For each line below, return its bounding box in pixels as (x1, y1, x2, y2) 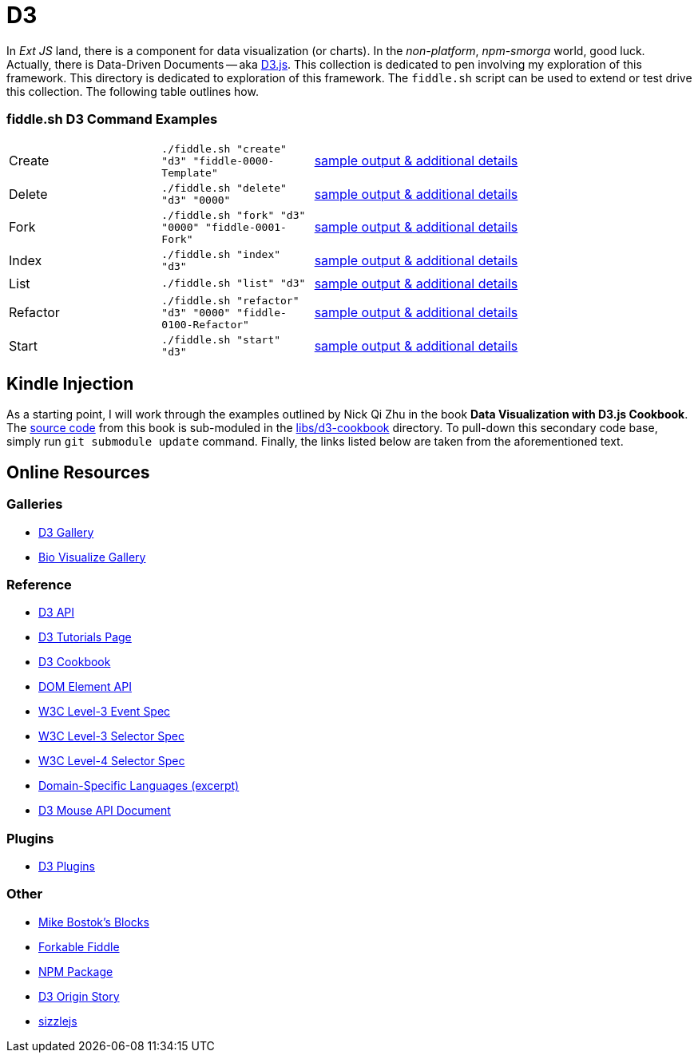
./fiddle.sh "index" (161, 248, 281, 260)
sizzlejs (38, 1013, 77, 1028)
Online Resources (6, 462, 150, 482)
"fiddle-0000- (192, 154, 275, 167)
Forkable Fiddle (38, 939, 120, 954)
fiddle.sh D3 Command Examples (6, 111, 218, 128)
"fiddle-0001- (205, 220, 287, 233)
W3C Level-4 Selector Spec (38, 754, 185, 768)
